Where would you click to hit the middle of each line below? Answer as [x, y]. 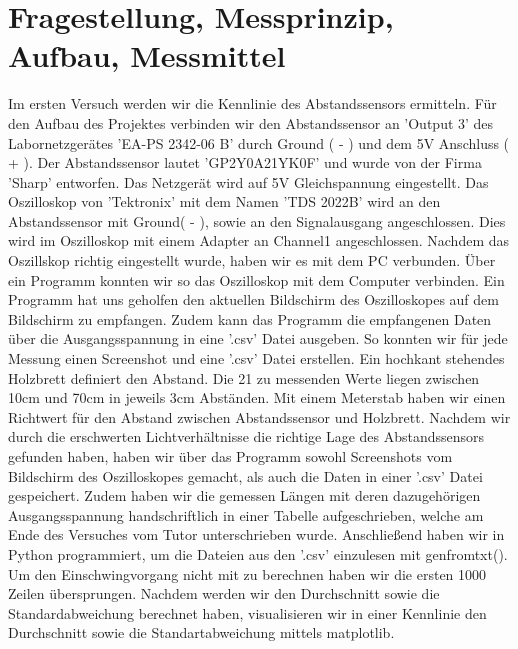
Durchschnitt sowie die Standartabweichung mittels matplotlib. [201, 632]
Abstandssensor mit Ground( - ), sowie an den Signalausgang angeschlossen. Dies [257, 220]
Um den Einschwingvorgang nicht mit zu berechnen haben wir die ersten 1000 [247, 573]
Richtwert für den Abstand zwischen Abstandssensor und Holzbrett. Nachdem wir [259, 416]
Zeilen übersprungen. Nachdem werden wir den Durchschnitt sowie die [224, 593]
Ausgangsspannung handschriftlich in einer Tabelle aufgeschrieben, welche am [246, 514]
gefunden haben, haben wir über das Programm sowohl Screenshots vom [230, 456]
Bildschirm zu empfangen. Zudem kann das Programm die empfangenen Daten [250, 318]
